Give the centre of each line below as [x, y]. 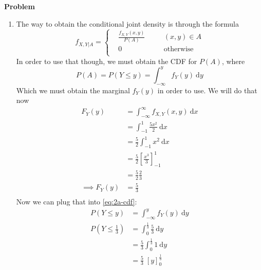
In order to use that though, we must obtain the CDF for [107, 61]
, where [233, 61]
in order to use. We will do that [207, 90]
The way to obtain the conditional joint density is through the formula [127, 23]
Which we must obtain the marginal [73, 90]
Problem [20, 6]
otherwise [179, 49]
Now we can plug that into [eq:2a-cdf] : [77, 201]
